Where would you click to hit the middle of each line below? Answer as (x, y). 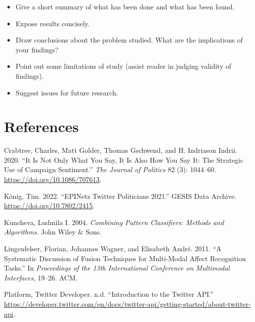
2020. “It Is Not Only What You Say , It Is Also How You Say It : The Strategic (124, 160)
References (42, 126)
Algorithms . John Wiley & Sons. (53, 232)
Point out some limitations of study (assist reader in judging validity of (123, 66)
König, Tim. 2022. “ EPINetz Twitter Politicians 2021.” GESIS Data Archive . (120, 196)
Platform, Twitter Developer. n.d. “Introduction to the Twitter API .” (109, 294)
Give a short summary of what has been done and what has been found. (125, 6)
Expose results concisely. (53, 23)
